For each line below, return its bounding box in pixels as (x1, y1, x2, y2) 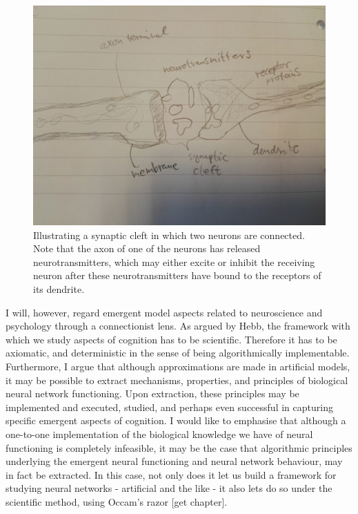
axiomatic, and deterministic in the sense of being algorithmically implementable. (6, 345, 350, 360)
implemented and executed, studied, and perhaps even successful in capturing (6, 399, 333, 414)
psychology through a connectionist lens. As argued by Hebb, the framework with (6, 318, 350, 333)
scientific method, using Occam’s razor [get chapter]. (6, 494, 228, 508)
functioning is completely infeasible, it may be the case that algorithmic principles (6, 440, 352, 455)
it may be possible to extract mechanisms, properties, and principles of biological (6, 372, 348, 387)
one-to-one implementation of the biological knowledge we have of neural (6, 426, 313, 441)
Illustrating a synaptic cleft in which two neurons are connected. (33, 227, 305, 242)
